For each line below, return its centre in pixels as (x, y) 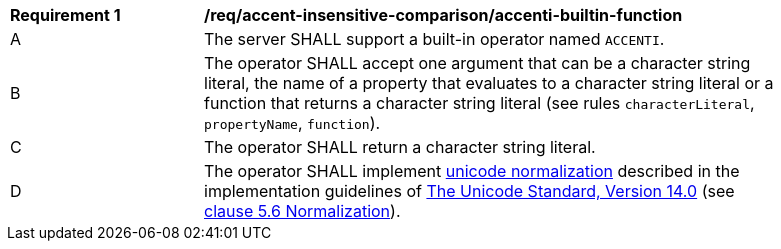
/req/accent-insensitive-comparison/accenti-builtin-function (443, 15)
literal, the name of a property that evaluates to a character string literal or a (489, 83)
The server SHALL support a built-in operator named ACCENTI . (434, 39)
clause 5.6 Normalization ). (302, 211)
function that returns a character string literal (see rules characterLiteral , (479, 103)
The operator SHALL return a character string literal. (400, 147)
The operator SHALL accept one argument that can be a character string (477, 63)
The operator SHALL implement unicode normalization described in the (472, 171)
